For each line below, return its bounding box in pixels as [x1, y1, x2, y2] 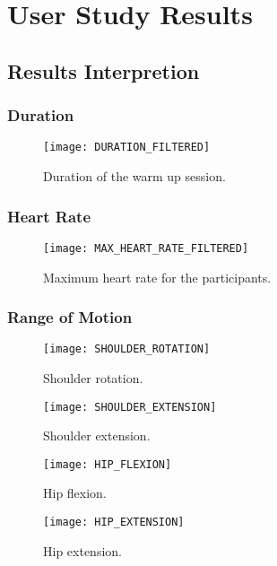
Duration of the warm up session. [43, 167, 226, 186]
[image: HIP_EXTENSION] [43, 516, 185, 529]
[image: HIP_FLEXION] [43, 457, 172, 471]
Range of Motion [7, 306, 133, 328]
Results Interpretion [7, 57, 200, 84]
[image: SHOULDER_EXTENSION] [43, 400, 217, 414]
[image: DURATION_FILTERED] [43, 141, 211, 154]
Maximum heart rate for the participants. [43, 267, 272, 286]
